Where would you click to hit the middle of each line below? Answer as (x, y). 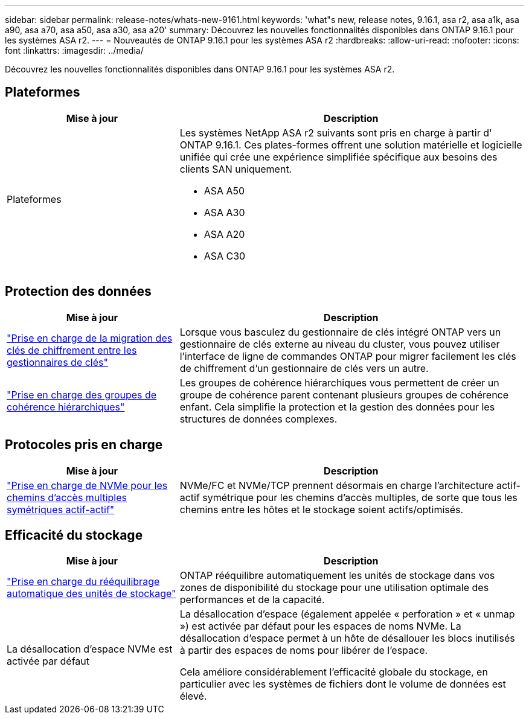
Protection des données (78, 292)
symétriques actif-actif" (61, 509)
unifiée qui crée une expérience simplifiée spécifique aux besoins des (338, 157)
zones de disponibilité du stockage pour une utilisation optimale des (334, 588)
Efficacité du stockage (74, 535)
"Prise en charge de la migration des (90, 338)
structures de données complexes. (258, 419)
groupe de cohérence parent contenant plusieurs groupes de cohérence (344, 395)
